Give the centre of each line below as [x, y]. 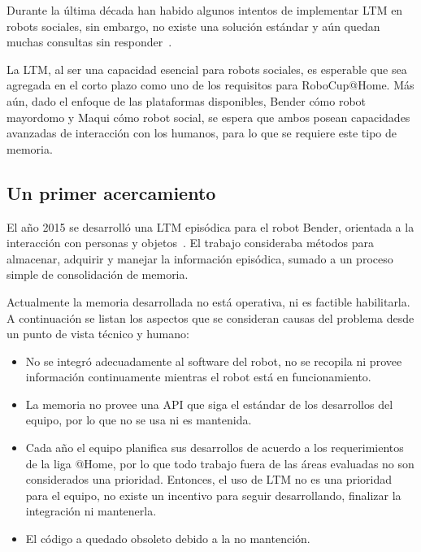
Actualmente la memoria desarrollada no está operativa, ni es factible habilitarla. [208, 301]
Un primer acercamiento [111, 192]
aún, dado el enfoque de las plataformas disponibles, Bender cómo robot [187, 100]
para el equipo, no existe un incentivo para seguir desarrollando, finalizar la [213, 495]
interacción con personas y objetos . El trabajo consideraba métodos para [190, 243]
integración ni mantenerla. [91, 511]
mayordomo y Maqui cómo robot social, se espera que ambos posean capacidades [208, 117]
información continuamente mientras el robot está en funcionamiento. [198, 377]
